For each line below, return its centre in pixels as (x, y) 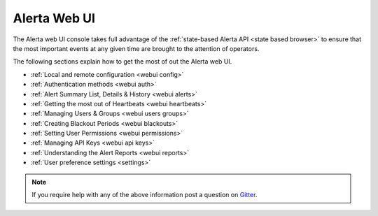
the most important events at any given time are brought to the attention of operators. (136, 48)
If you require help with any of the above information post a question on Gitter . (145, 195)
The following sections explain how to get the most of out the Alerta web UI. (122, 62)
